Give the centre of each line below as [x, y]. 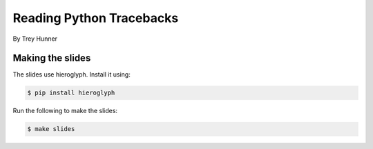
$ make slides [51, 129]
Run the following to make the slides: [65, 111]
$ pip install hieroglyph [71, 93]
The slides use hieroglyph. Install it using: [71, 74]
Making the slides [52, 58]
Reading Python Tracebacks [96, 18]
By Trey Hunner [35, 39]
